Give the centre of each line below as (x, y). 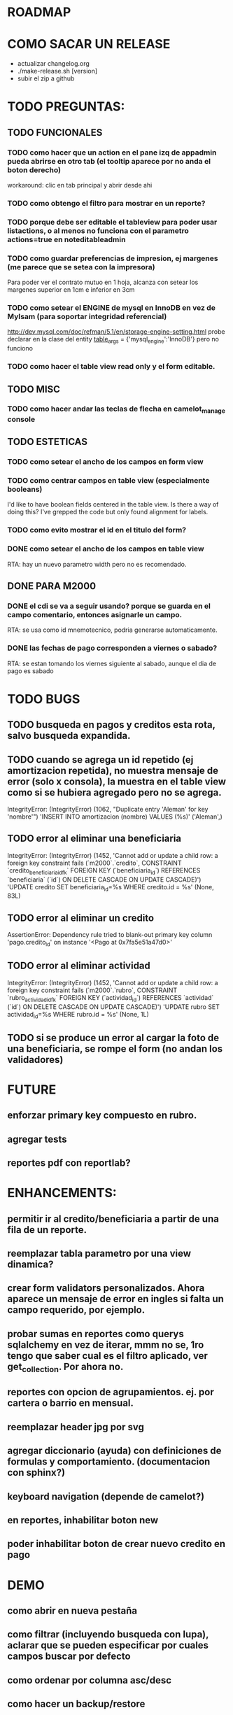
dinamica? (30, 1265)
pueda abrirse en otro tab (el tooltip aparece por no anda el (109, 161)
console (21, 419)
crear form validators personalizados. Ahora (106, 1288)
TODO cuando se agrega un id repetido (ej (100, 760)
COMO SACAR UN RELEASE (89, 44)
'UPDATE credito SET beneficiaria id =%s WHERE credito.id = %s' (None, (111, 888)
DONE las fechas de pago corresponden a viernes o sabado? (112, 648)
